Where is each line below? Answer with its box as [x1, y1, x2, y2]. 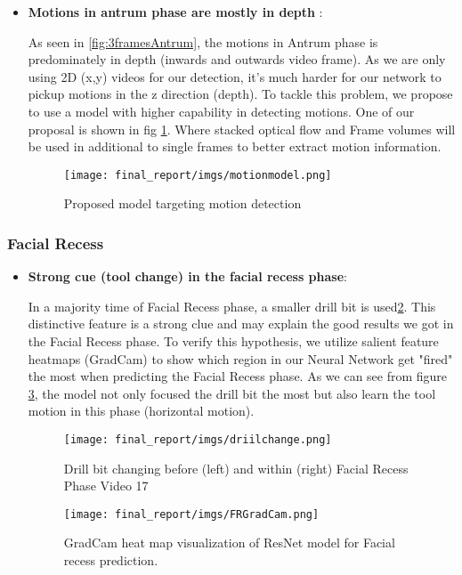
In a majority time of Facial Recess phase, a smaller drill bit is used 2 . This [28, 296, 436, 315]
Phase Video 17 [63, 476, 149, 495]
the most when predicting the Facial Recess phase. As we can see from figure [28, 367, 448, 385]
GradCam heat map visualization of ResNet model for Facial [63, 533, 395, 552]
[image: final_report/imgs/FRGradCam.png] [63, 507, 320, 521]
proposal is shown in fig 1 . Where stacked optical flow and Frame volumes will [28, 119, 456, 138]
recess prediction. [63, 551, 158, 570]
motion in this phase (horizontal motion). [28, 401, 255, 420]
